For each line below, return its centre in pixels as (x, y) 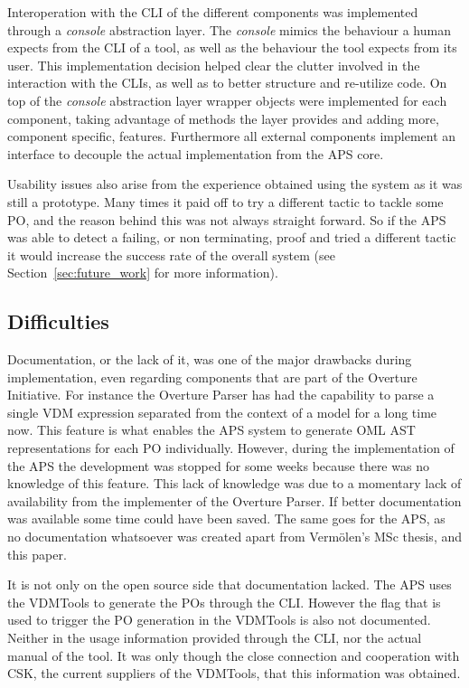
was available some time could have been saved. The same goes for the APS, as (226, 518)
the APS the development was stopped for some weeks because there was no (218, 465)
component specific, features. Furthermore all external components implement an (232, 136)
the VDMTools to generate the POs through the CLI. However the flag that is (224, 602)
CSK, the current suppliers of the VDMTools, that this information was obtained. (234, 673)
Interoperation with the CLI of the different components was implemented (213, 12)
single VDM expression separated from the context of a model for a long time (222, 412)
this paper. (37, 554)
